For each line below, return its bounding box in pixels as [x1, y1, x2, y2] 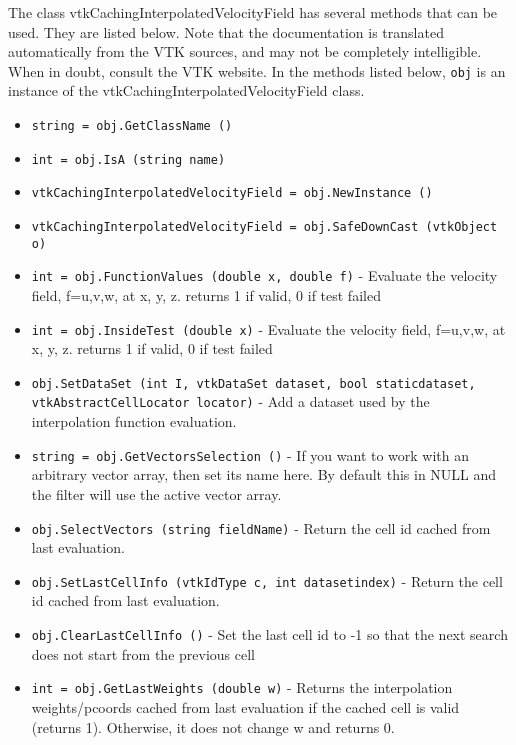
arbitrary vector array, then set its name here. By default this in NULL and [31, 464, 497, 485]
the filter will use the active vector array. [31, 483, 282, 504]
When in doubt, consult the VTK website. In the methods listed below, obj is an [8, 60, 506, 81]
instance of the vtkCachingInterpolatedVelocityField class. [8, 80, 365, 101]
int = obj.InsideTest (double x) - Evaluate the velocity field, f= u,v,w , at [31, 318, 506, 339]
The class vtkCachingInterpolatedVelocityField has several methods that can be [8, 2, 498, 22]
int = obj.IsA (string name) [31, 152, 226, 167]
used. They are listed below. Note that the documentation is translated [8, 21, 444, 42]
